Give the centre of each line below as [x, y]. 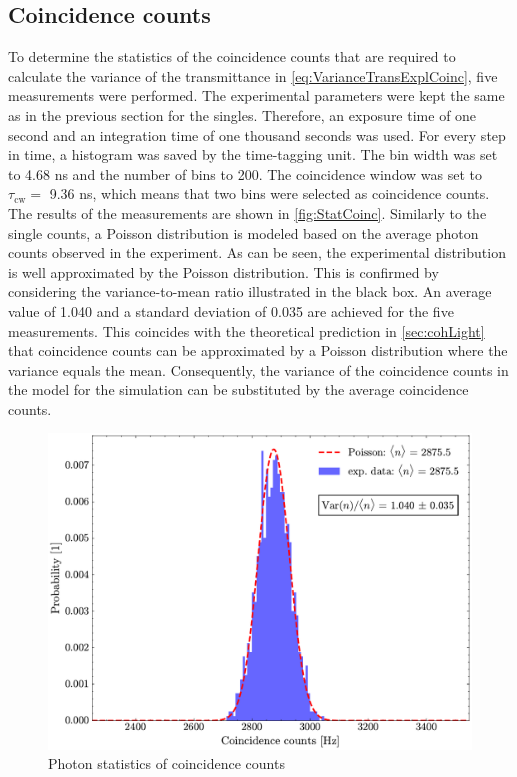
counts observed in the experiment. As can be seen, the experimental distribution [257, 252]
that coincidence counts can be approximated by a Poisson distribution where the [258, 350]
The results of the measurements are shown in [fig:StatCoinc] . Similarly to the [247, 212]
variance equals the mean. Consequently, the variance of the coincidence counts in [258, 369]
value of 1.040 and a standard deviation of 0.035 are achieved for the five [231, 310]
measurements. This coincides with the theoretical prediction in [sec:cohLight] [246, 330]
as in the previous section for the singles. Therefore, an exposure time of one [242, 114]
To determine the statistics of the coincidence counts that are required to [232, 56]
